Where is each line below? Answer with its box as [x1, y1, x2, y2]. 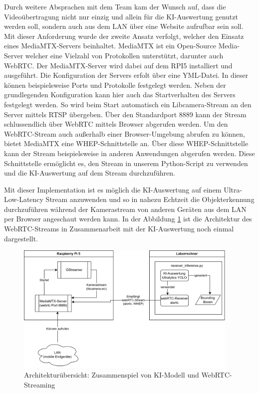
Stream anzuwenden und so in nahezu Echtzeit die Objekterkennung [45, 194, 255, 204]
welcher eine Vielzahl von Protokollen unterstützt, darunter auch [25, 50, 224, 60]
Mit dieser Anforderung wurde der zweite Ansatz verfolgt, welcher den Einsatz [4, 30, 244, 41]
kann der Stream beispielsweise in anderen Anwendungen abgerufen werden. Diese [4, 148, 255, 158]
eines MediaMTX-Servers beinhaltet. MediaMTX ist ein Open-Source [4, 40, 217, 51]
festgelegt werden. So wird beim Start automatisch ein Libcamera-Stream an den [4, 99, 252, 109]
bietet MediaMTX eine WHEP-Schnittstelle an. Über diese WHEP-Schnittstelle [4, 138, 249, 149]
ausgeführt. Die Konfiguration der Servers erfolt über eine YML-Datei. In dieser [4, 70, 249, 80]
